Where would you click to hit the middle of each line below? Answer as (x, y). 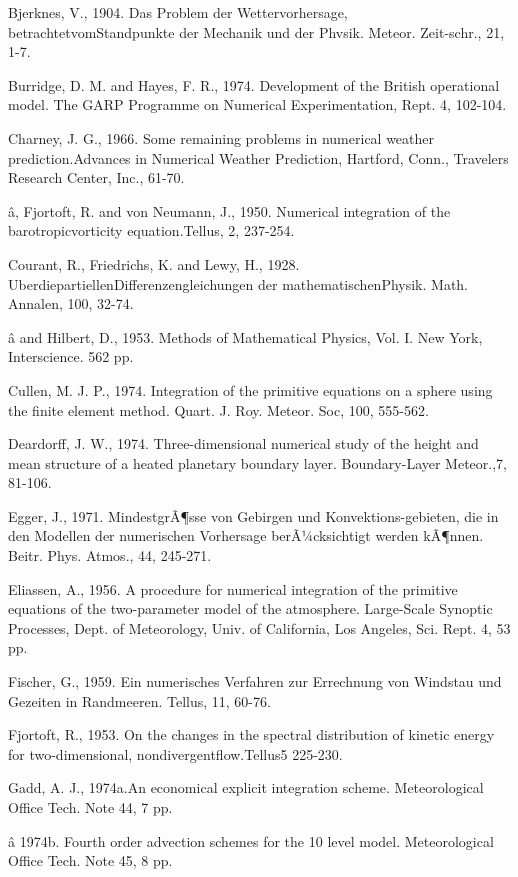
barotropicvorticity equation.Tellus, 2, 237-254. (151, 230)
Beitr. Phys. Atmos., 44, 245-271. (110, 555)
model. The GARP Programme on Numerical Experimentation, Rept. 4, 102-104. (257, 104)
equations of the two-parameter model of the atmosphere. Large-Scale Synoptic (250, 608)
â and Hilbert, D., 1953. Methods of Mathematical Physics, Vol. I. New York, (245, 336)
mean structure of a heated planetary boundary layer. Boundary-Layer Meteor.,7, (257, 462)
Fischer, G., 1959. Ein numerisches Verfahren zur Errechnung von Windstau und (255, 681)
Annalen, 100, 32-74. (71, 303)
